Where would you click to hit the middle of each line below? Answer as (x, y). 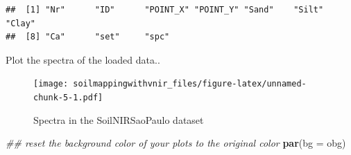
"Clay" (20, 23)
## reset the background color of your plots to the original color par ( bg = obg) (176, 143)
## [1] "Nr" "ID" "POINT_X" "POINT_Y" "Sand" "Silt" (165, 10)
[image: (51, 84)
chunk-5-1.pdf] (68, 98)
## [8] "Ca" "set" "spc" (88, 37)
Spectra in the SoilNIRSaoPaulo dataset (119, 119)
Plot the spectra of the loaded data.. (83, 59)
